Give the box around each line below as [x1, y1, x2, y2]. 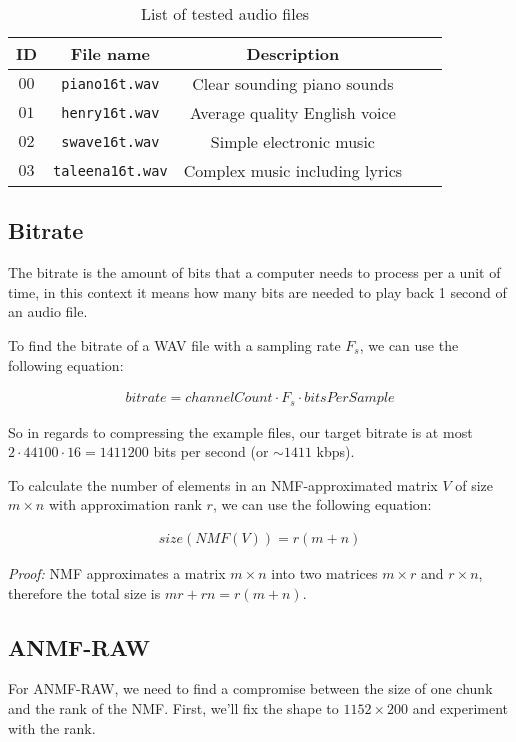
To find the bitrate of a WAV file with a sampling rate [8, 334, 341, 355]
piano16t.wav [61, 75, 160, 92]
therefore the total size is [8, 582, 161, 603]
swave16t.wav [61, 133, 160, 150]
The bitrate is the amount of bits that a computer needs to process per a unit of [8, 262, 501, 283]
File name [70, 42, 151, 65]
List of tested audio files [141, 2, 310, 25]
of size [455, 474, 494, 495]
